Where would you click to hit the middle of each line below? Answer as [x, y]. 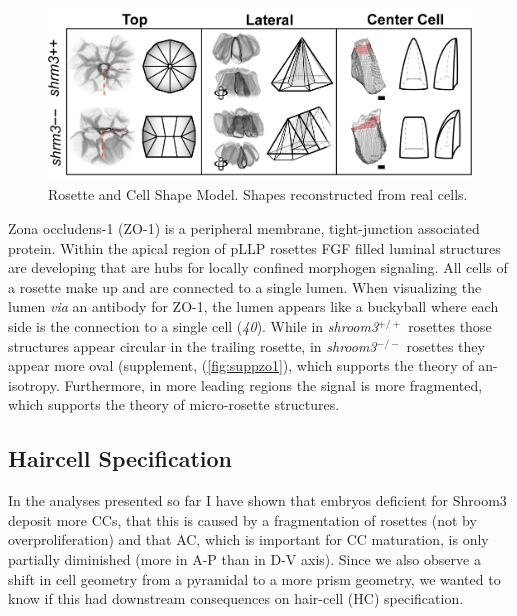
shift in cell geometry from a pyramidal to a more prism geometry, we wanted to [254, 578]
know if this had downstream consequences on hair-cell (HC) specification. [236, 598]
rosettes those [450, 325]
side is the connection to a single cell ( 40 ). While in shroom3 [193, 325]
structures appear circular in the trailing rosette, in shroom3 [192, 345]
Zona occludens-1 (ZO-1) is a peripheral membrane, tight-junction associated [244, 228]
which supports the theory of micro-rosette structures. [174, 404]
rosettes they [445, 345]
